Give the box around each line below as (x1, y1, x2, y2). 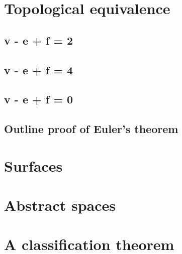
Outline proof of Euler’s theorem (4, 121, 178, 137)
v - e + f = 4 (4, 62, 73, 77)
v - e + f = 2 (4, 32, 73, 48)
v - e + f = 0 (4, 91, 73, 107)
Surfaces (4, 155, 63, 176)
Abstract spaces (4, 195, 116, 215)
